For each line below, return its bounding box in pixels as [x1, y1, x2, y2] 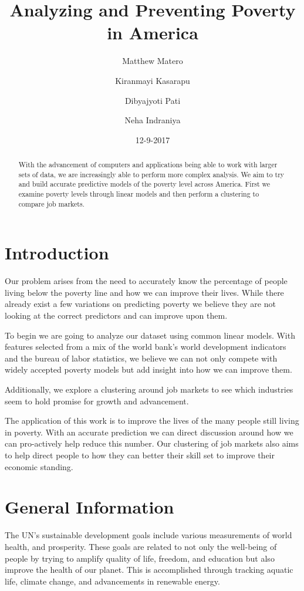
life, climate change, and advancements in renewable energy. [5, 575, 220, 587]
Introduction [5, 241, 109, 265]
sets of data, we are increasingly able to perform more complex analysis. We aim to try [18, 169, 285, 179]
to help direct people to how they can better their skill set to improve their [5, 449, 275, 461]
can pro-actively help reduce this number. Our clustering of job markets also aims [5, 437, 299, 450]
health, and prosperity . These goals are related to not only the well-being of [5, 540, 277, 552]
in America [107, 21, 198, 45]
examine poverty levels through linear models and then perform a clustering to [18, 189, 259, 199]
